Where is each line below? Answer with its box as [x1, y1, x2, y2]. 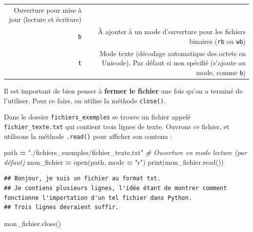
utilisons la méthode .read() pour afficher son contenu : [4, 131, 172, 141]
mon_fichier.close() [4, 218, 61, 228]
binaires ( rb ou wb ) [189, 36, 246, 46]
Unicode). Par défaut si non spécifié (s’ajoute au [102, 58, 246, 68]
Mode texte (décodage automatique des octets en [99, 48, 246, 58]
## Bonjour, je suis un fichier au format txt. [4, 175, 161, 182]
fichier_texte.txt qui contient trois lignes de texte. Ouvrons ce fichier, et [4, 121, 230, 131]
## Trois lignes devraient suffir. [4, 204, 119, 211]
